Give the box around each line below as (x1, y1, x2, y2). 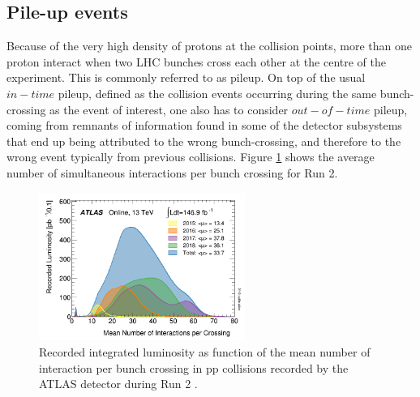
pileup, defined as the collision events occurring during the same (58, 84, 377, 101)
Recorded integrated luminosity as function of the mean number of (39, 343, 371, 360)
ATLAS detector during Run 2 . (39, 375, 198, 392)
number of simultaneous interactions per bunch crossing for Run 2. (6, 164, 338, 181)
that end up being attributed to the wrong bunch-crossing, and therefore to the (6, 132, 401, 149)
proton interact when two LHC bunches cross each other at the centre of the (6, 53, 387, 70)
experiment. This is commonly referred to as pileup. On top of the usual (6, 69, 366, 86)
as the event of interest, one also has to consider (49, 100, 289, 117)
